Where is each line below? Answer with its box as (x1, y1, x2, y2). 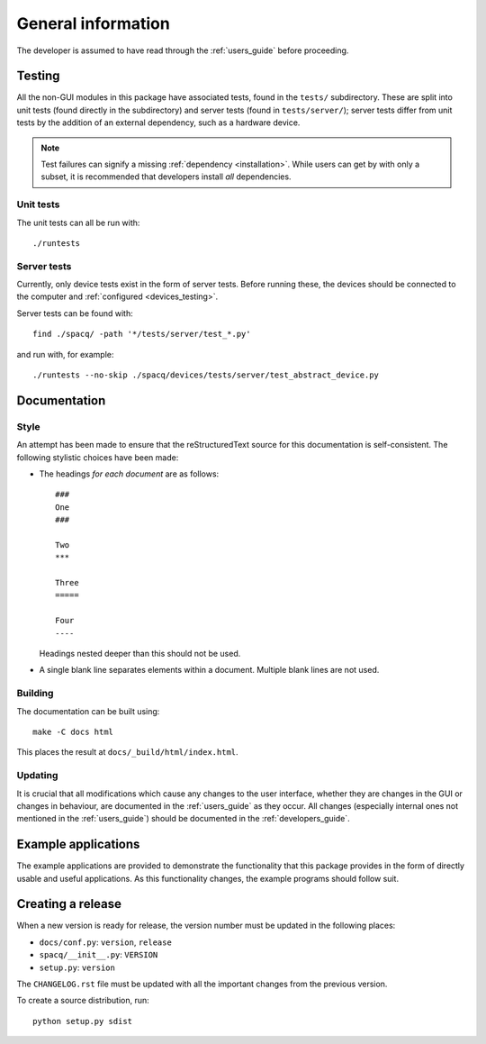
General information (16, 14, 170, 33)
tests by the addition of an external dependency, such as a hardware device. (16, 117, 301, 128)
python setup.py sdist (32, 1016, 133, 1026)
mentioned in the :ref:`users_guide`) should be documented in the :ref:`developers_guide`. (16, 813, 350, 824)
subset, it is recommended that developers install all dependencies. (40, 171, 292, 182)
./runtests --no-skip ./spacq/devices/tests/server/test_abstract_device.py (32, 370, 380, 380)
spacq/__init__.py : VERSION (39, 949, 158, 960)
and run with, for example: (16, 349, 114, 359)
